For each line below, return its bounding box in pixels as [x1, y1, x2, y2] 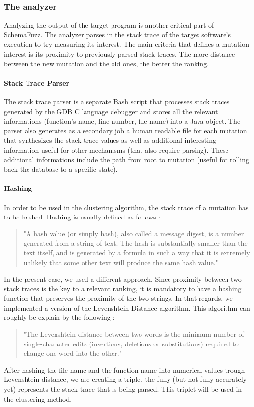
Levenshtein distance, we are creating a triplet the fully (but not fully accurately [4, 374, 247, 384]
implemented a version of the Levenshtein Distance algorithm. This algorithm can [4, 302, 250, 313]
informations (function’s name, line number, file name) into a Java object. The [4, 116, 241, 126]
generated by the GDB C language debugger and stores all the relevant [4, 106, 218, 116]
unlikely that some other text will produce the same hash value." [23, 257, 218, 267]
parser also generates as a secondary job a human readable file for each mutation [4, 125, 247, 135]
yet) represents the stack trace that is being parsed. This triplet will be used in [4, 384, 242, 394]
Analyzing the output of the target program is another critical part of [4, 20, 214, 30]
